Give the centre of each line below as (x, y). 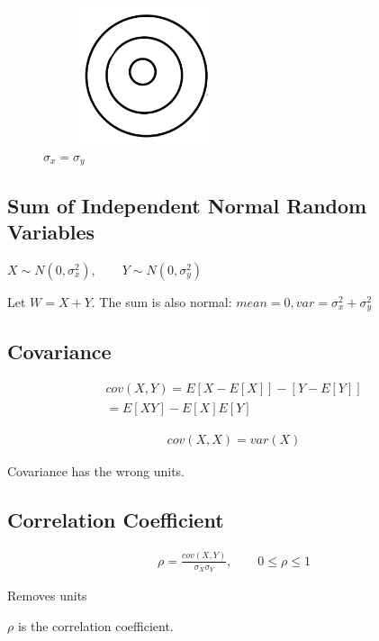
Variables (51, 231)
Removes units (47, 595)
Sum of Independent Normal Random (187, 205)
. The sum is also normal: (162, 301)
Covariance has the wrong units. (96, 470)
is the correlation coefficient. (95, 625)
